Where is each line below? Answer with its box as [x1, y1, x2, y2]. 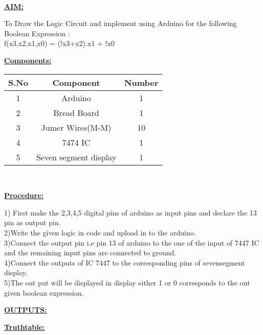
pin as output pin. [4, 217, 61, 228]
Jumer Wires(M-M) [41, 121, 112, 133]
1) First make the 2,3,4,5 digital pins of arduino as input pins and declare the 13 [4, 207, 257, 218]
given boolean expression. [4, 287, 84, 298]
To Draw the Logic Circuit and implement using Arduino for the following [4, 18, 237, 29]
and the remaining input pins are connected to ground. [4, 247, 177, 258]
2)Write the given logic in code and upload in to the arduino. [4, 227, 196, 237]
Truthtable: [4, 321, 45, 332]
